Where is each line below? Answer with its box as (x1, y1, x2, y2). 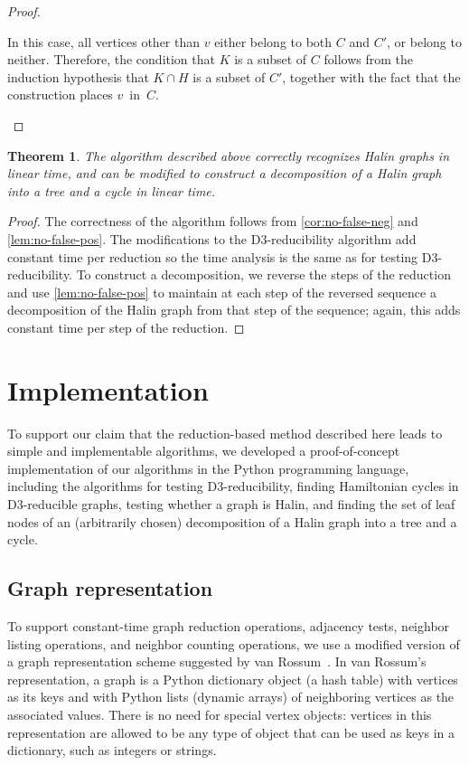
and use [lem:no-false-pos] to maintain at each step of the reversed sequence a (7, 282, 436, 301)
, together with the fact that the (282, 67, 461, 86)
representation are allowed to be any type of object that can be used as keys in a (7, 722, 455, 741)
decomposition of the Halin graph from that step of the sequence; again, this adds (7, 300, 461, 319)
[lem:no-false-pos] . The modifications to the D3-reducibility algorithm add (7, 229, 417, 248)
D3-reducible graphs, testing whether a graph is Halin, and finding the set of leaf (7, 495, 455, 513)
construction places (7, 85, 113, 104)
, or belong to (387, 32, 462, 51)
